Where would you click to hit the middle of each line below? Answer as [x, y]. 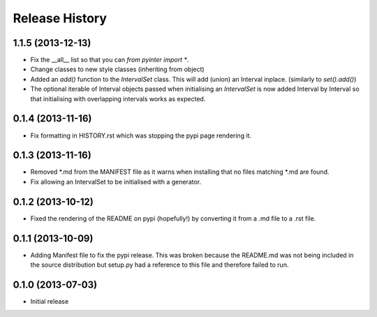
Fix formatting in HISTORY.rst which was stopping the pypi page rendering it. [141, 135]
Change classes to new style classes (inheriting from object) [118, 69]
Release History [60, 18]
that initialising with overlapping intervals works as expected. [118, 98]
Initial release [50, 301]
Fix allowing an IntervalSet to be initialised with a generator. [116, 182]
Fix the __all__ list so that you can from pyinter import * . [110, 60]
